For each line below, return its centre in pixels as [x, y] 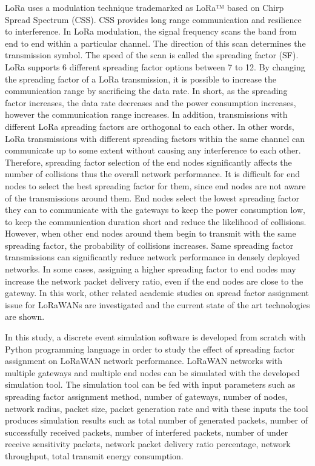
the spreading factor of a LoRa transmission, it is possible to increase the [141, 79]
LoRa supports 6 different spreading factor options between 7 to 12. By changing [155, 66]
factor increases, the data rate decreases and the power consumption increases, [151, 102]
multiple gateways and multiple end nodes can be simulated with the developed [152, 372]
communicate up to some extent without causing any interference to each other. [153, 150]
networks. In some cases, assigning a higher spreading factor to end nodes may [151, 269]
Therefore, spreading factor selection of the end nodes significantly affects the [148, 162]
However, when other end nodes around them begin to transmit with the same [151, 233]
